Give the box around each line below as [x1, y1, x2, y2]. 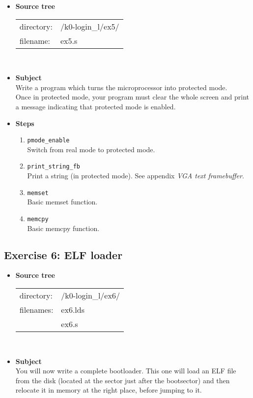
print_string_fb [27, 163, 80, 170]
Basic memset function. [27, 197, 98, 207]
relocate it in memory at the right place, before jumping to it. [15, 385, 202, 395]
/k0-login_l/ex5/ [60, 20, 119, 32]
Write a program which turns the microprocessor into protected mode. [15, 82, 227, 92]
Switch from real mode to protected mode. [27, 144, 155, 154]
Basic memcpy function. [27, 223, 100, 233]
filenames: [19, 303, 54, 315]
